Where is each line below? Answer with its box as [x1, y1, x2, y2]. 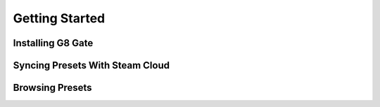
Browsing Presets [13, 82, 92, 94]
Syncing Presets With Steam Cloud [13, 59, 170, 71]
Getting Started [13, 10, 106, 26]
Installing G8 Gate [13, 37, 94, 49]
